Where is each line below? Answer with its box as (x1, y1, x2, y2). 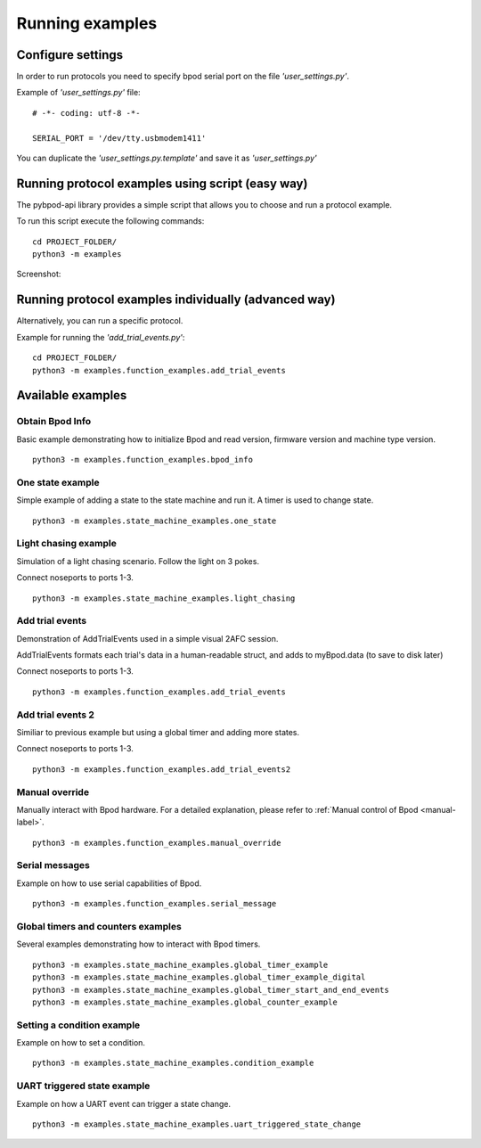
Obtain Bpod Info (16, 415, 92, 428)
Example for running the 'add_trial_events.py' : (16, 332, 185, 342)
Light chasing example (16, 537, 118, 550)
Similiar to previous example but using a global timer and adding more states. (16, 727, 300, 738)
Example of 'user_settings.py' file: (16, 87, 142, 98)
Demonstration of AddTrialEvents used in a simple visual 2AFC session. (16, 633, 279, 644)
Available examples (16, 388, 127, 403)
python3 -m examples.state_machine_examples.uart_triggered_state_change (32, 1119, 362, 1129)
